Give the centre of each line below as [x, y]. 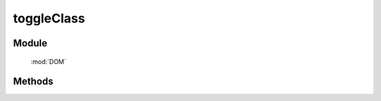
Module [30, 43]
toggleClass [49, 18]
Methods [33, 82]
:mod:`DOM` [48, 61]
